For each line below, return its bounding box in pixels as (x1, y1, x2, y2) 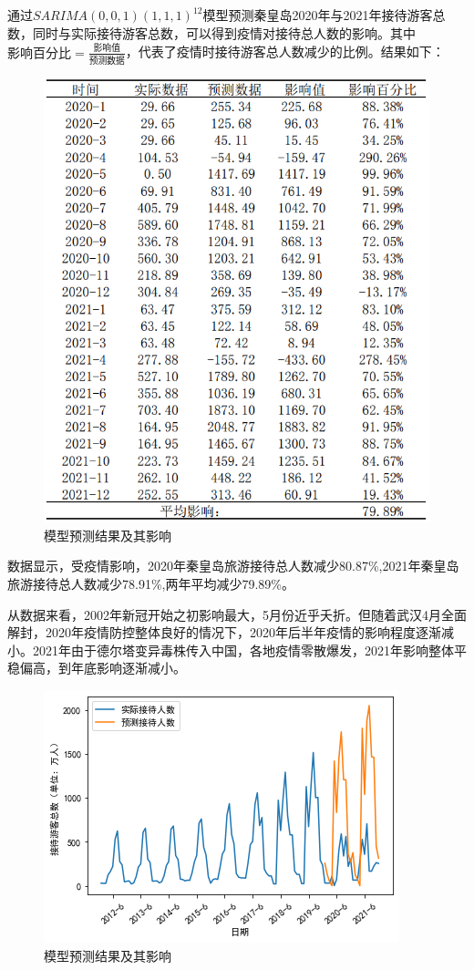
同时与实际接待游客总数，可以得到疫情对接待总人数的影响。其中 (32, 23, 416, 42)
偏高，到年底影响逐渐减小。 (19, 658, 186, 677)
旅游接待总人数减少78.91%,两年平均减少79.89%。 (7, 574, 294, 593)
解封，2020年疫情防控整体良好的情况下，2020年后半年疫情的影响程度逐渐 (7, 623, 441, 642)
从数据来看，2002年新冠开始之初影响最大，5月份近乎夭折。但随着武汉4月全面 (7, 604, 467, 624)
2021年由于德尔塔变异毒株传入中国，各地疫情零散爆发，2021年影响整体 (32, 640, 454, 659)
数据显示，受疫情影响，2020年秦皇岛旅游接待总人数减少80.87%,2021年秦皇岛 (7, 556, 459, 575)
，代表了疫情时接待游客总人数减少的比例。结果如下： (125, 42, 445, 61)
